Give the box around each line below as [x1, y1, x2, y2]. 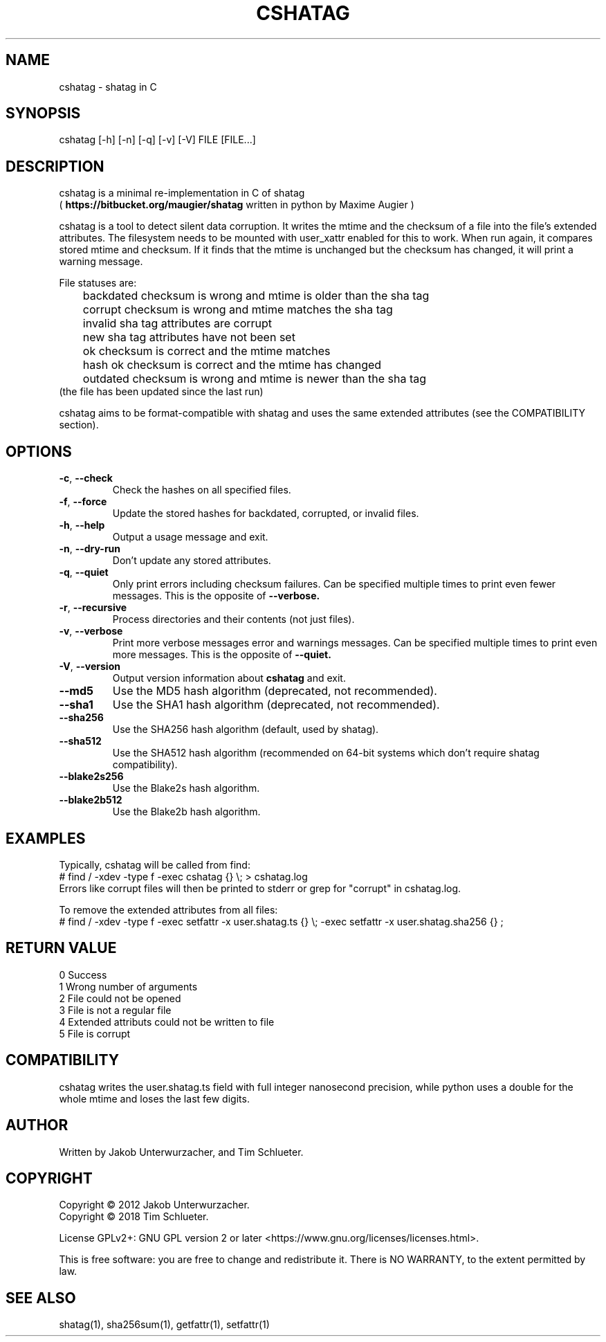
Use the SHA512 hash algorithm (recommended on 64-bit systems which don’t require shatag [112, 747, 540, 759]
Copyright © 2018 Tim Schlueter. [59, 1210, 209, 1223]
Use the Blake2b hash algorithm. [112, 806, 261, 818]
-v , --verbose [59, 625, 123, 637]
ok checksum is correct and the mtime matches [82, 344, 331, 359]
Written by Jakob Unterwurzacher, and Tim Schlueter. [59, 1145, 304, 1158]
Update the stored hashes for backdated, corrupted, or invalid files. [112, 507, 419, 520]
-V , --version [59, 660, 120, 673]
